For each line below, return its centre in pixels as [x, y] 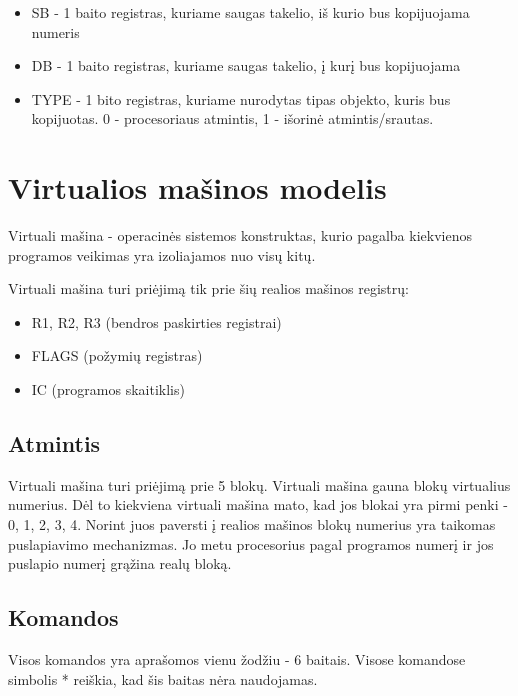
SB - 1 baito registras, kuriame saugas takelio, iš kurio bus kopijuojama [250, 12]
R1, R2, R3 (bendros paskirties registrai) [156, 321]
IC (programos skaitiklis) [108, 389]
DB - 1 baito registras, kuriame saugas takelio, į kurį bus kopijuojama [246, 65]
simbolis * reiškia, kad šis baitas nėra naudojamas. [163, 678]
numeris [55, 31]
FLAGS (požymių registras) [117, 355]
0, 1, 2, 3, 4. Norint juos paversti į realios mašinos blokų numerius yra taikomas [252, 524]
